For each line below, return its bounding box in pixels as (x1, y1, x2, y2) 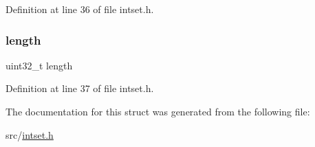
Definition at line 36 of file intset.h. (6, 2, 154, 16)
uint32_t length (6, 58, 73, 72)
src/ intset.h (6, 127, 54, 142)
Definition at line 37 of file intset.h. (6, 81, 154, 95)
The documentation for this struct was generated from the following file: (6, 104, 310, 118)
